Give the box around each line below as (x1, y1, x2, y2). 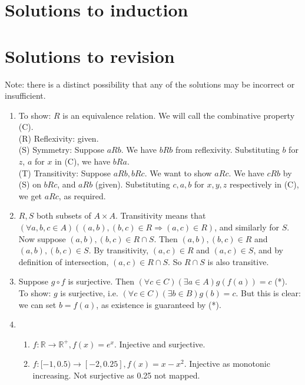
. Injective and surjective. (114, 337, 205, 350)
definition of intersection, (18, 255, 109, 267)
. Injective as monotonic (184, 357, 270, 370)
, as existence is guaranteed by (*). (96, 298, 221, 310)
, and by (253, 244, 283, 256)
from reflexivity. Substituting (175, 143, 280, 156)
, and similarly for (214, 221, 279, 233)
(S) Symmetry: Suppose (18, 143, 104, 156)
